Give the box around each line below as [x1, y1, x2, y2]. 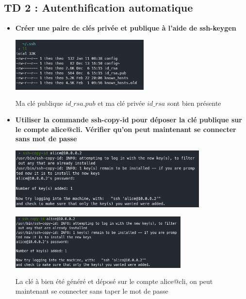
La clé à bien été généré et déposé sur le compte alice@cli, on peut [15, 276, 213, 286]
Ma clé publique [15, 98, 63, 108]
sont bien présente [167, 98, 221, 108]
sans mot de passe [15, 133, 77, 144]
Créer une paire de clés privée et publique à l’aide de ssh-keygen [15, 23, 236, 33]
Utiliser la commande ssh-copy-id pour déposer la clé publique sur [15, 115, 242, 125]
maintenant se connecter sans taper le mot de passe [15, 286, 168, 296]
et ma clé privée [98, 98, 145, 108]
